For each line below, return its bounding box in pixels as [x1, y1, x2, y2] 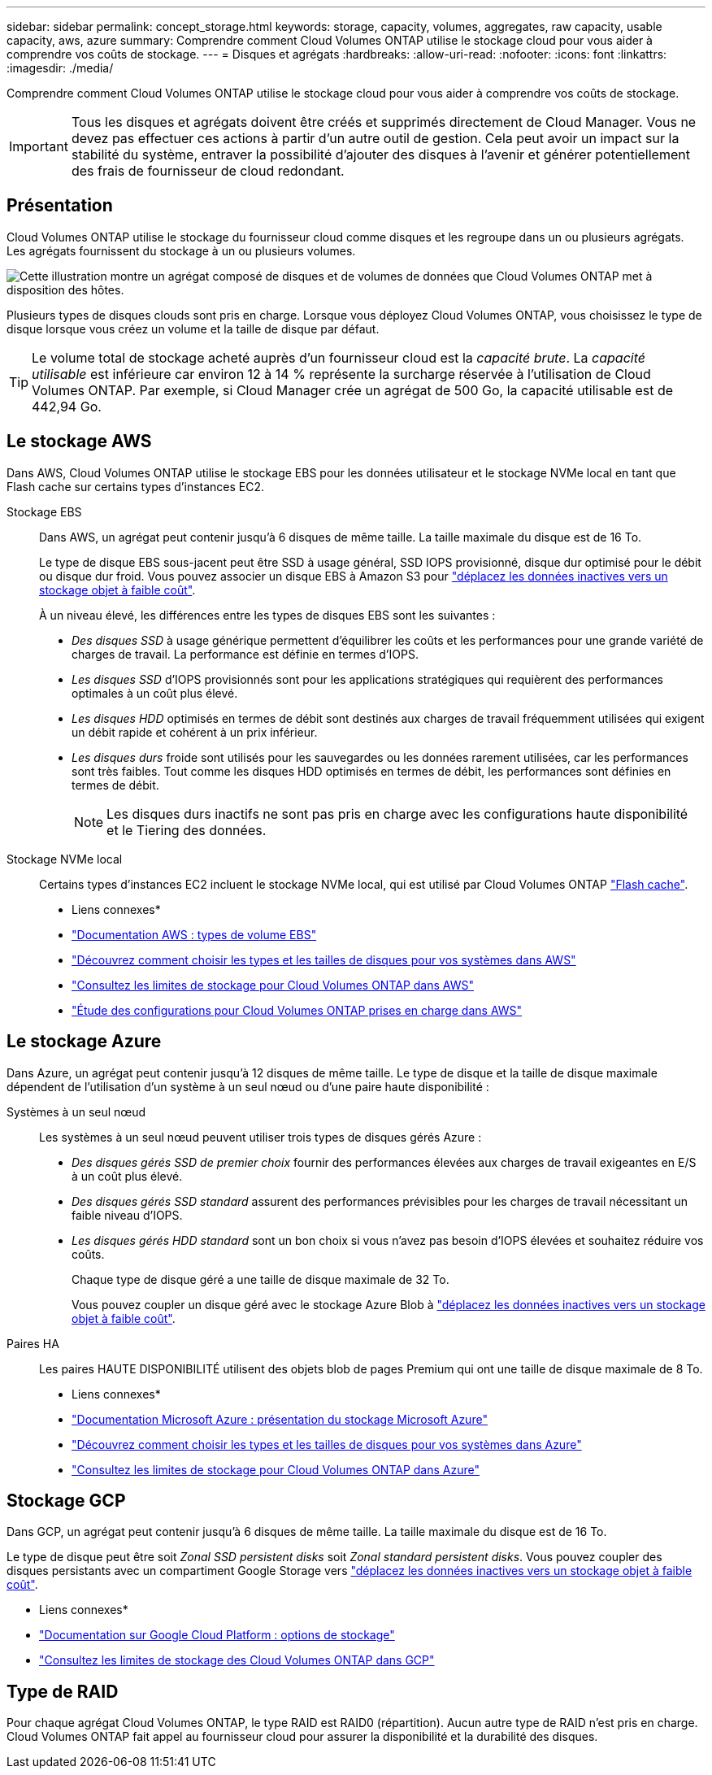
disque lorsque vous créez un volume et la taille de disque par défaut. [7, 321, 380, 336]
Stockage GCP [7, 1490, 126, 1511]
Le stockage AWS [7, 431, 152, 452]
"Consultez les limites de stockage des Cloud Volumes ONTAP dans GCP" [39, 1653, 435, 1668]
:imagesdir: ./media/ [7, 61, 114, 75]
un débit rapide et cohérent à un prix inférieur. [72, 724, 318, 739]
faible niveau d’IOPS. [72, 1207, 183, 1222]
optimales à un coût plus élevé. [72, 685, 238, 700]
